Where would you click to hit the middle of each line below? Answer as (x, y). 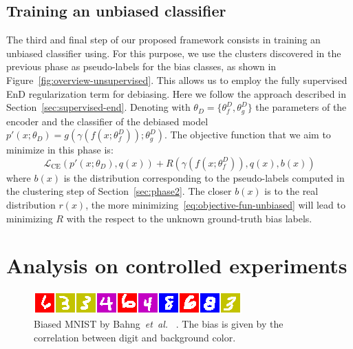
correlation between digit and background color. (135, 337)
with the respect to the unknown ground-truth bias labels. (189, 218)
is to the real (291, 191)
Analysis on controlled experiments (177, 265)
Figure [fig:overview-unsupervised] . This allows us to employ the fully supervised (177, 80)
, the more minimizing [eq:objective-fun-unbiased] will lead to (215, 204)
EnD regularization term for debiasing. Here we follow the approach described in (176, 93)
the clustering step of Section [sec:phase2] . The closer (119, 191)
